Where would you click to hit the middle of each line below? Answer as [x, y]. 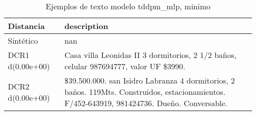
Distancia [27, 26]
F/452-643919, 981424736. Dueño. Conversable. [146, 103]
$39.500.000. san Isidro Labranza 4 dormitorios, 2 [150, 80]
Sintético [23, 41]
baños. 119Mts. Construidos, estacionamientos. [145, 92]
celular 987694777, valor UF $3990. [125, 66]
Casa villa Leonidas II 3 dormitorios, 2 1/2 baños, [151, 55]
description [86, 26]
